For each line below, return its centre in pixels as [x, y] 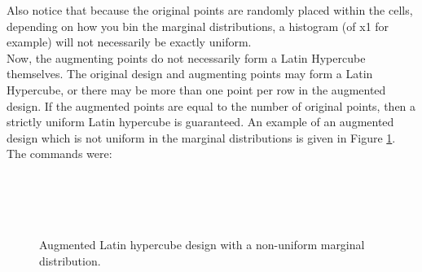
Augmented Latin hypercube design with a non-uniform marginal [202, 245]
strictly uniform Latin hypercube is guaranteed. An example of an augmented [200, 122]
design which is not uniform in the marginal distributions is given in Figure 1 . [201, 137]
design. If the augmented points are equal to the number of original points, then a [211, 105]
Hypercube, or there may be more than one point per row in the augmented [196, 89]
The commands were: [59, 154]
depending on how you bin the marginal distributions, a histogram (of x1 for [198, 26]
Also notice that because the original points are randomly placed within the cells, [210, 10]
